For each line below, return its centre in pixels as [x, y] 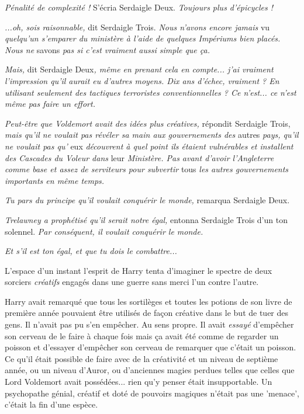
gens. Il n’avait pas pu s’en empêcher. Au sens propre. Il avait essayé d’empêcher [149, 324]
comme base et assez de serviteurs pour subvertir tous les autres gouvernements [147, 169]
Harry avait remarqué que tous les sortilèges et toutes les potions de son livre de [148, 301]
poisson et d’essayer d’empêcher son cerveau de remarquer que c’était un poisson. [151, 347]
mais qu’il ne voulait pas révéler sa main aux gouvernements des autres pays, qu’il [152, 135]
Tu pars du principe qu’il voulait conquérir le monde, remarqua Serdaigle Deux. [147, 200]
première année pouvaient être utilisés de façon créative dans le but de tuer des [147, 313]
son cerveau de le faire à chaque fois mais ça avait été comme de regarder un [142, 335]
